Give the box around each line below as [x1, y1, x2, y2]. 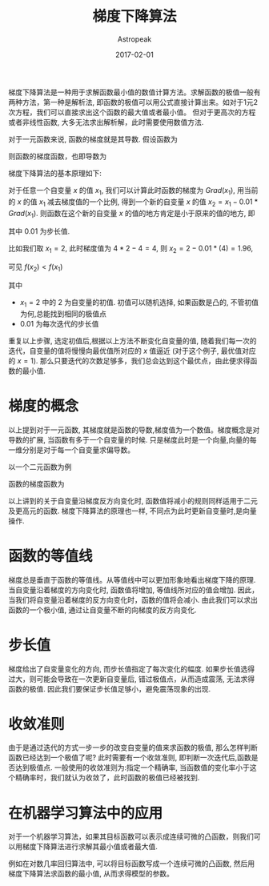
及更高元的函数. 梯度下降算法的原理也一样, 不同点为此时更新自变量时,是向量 [8, 506, 257, 515]
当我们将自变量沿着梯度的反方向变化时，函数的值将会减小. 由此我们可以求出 [8, 595, 258, 604]
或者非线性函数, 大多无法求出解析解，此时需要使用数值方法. [8, 117, 204, 126]
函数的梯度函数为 [8, 479, 65, 488]
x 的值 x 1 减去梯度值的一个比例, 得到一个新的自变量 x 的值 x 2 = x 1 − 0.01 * [17, 197, 259, 208]
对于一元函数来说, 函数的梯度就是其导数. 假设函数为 [8, 134, 178, 144]
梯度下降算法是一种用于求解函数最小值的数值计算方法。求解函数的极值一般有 [8, 87, 261, 97]
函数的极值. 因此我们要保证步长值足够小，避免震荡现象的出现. [8, 684, 211, 693]
